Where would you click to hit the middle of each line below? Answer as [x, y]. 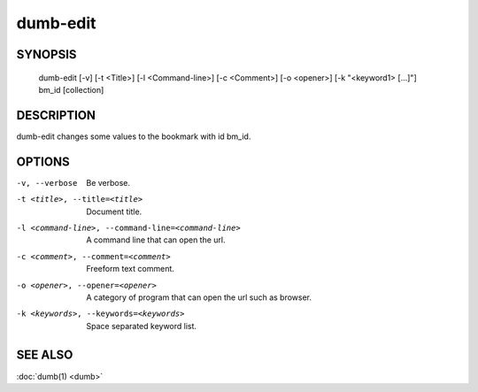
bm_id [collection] [71, 89]
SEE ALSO [45, 355]
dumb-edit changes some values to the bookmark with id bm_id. [134, 136]
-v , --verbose [47, 183]
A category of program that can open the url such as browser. [199, 297]
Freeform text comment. [130, 269]
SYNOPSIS [46, 54]
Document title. [114, 211]
